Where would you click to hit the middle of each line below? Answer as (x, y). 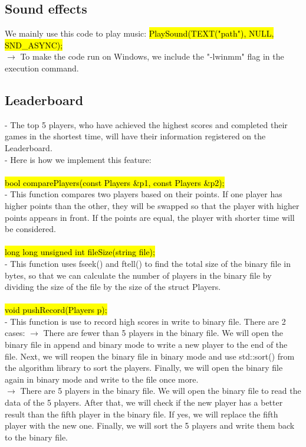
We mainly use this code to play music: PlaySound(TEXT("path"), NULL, (139, 33)
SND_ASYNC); (34, 45)
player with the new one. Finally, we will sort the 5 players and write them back (150, 425)
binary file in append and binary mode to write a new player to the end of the (146, 345)
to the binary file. (37, 437)
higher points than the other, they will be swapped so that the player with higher (152, 205)
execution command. (42, 68)
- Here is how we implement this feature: (78, 159)
